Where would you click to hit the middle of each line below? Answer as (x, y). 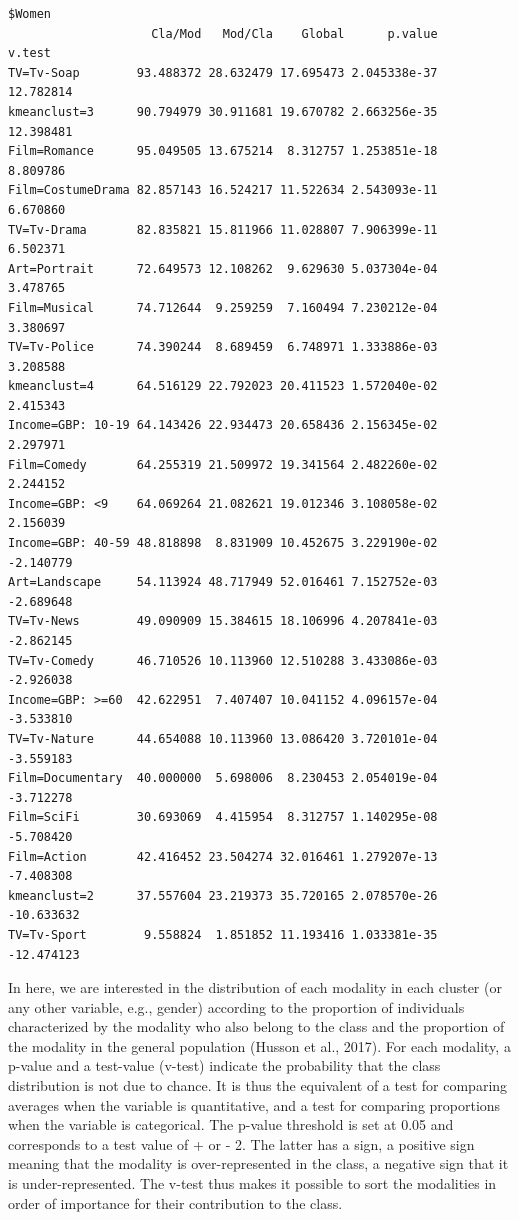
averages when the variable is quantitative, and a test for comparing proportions (254, 1104)
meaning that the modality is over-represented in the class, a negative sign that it (258, 1163)
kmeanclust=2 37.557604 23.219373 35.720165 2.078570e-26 (223, 895)
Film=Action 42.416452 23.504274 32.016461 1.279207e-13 (223, 856)
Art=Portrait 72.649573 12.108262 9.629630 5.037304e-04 (223, 268)
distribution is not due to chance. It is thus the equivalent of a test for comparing (258, 1085)
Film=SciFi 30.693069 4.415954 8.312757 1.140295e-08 (223, 817)
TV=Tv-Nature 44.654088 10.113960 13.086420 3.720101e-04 (223, 738)
